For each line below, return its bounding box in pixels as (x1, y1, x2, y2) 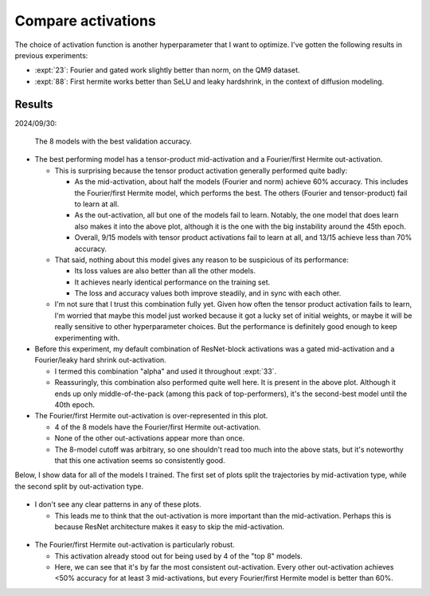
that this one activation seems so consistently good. (54, 455, 226, 465)
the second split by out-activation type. (14, 481, 144, 491)
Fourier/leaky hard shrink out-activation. (34, 355, 166, 365)
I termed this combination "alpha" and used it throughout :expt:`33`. (54, 367, 277, 376)
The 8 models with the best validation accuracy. (34, 136, 193, 147)
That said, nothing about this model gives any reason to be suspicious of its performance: (54, 255, 350, 265)
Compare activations (14, 12, 157, 29)
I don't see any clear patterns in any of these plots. (34, 500, 202, 509)
